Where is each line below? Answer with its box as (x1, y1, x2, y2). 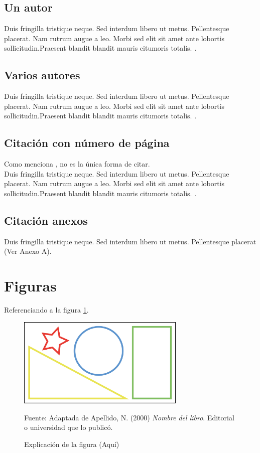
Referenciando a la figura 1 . (4, 305, 89, 315)
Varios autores (4, 67, 80, 83)
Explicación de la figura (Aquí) (24, 438, 119, 449)
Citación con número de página (4, 135, 170, 150)
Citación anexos (4, 212, 88, 228)
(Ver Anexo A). (4, 246, 52, 256)
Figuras (4, 275, 57, 296)
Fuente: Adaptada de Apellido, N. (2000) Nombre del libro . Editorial (24, 412, 234, 422)
